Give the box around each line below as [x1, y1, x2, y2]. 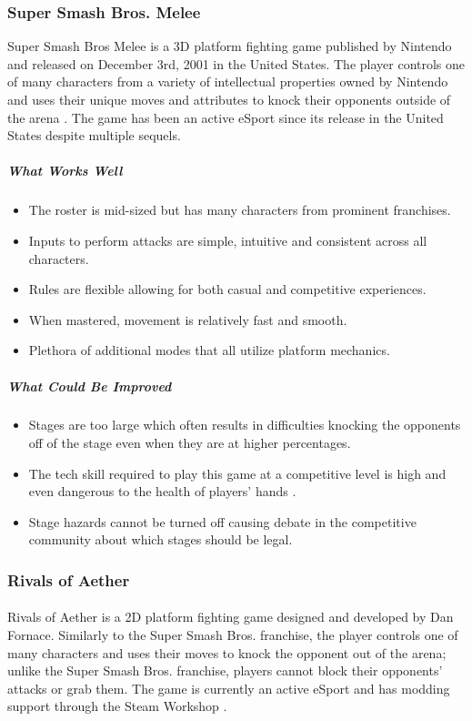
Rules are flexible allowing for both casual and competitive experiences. [28, 279, 427, 299]
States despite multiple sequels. [7, 126, 181, 145]
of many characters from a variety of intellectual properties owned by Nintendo [7, 72, 448, 91]
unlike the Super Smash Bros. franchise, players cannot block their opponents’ [7, 661, 443, 680]
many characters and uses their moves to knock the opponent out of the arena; [7, 643, 447, 662]
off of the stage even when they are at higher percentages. [28, 433, 351, 452]
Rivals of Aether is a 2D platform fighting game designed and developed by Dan [7, 607, 454, 626]
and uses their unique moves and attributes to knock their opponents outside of [7, 90, 451, 108]
